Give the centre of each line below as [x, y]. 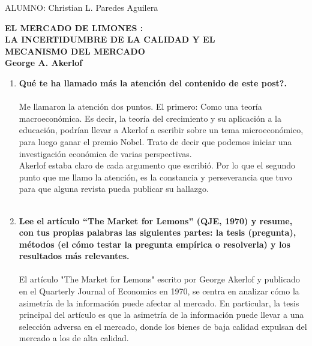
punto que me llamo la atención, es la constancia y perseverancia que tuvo [155, 177]
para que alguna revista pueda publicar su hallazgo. [114, 189]
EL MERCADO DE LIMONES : [74, 27]
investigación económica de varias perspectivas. [105, 153]
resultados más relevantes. [74, 256]
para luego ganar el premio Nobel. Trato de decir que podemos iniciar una [155, 141]
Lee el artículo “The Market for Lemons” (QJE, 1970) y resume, [156, 220]
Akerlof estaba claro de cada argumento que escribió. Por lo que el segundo [157, 165]
